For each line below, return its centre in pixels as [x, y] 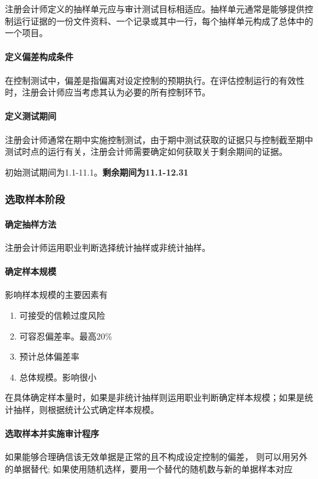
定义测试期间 [31, 116]
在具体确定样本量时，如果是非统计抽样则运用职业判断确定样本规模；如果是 [155, 397]
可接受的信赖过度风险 [62, 315]
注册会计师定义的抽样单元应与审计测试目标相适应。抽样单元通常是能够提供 [155, 9]
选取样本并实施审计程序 [52, 433]
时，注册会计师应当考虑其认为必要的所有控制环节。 [108, 92]
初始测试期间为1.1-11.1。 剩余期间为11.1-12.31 [97, 172]
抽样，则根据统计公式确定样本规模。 [86, 409]
